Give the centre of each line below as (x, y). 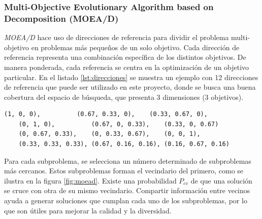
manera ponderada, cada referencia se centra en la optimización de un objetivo (127, 67)
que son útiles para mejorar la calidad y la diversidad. (88, 210)
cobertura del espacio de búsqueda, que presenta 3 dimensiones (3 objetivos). (124, 97)
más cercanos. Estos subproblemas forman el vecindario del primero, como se (124, 171)
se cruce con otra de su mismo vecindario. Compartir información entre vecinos (127, 190)
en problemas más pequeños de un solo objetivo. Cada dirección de (135, 47)
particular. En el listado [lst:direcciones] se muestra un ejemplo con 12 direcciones (131, 77)
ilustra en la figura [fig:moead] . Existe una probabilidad (90, 180)
